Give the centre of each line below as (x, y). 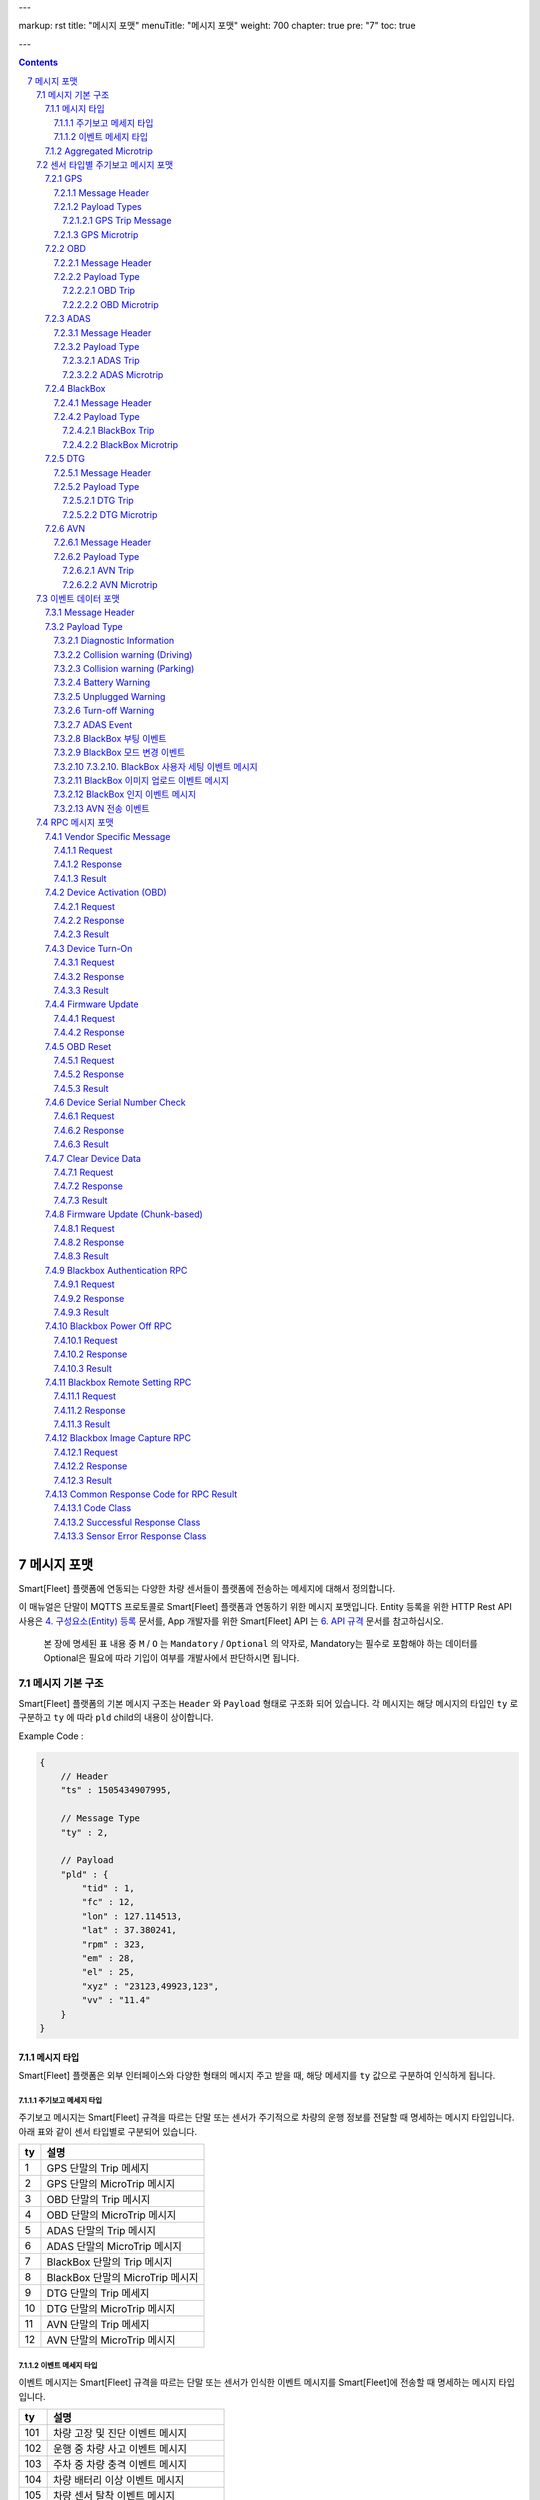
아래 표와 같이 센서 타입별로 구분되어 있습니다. (108, 2131)
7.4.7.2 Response (88, 1186)
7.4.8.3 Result (81, 1256)
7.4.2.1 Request (84, 906)
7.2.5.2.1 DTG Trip (98, 501)
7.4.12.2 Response (90, 1466)
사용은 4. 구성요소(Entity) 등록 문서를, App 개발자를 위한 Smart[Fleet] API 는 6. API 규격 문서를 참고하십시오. (231, 1621)
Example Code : (51, 1736)
